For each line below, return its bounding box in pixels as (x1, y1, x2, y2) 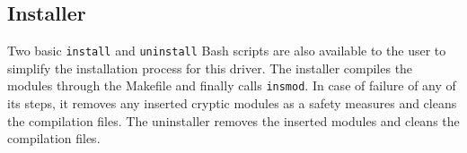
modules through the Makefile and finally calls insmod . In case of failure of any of (7, 76, 456, 95)
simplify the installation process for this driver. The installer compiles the (7, 58, 413, 77)
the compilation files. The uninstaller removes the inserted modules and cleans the (7, 111, 460, 130)
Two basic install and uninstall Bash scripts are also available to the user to (7, 41, 446, 60)
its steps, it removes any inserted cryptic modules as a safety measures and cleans (7, 94, 457, 113)
